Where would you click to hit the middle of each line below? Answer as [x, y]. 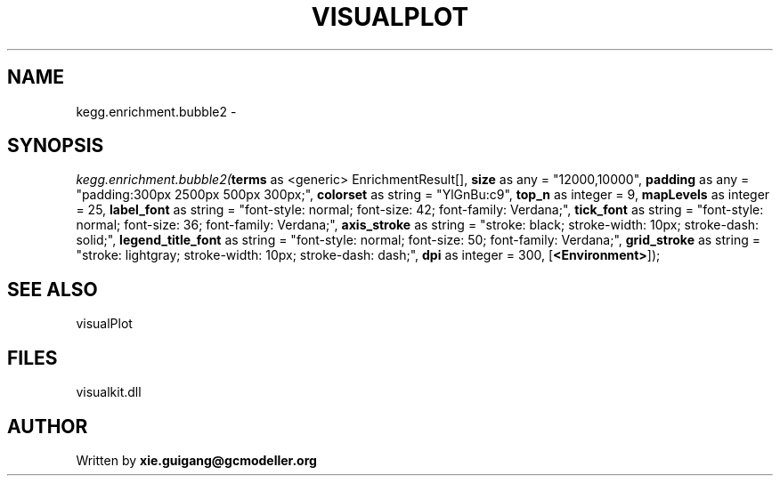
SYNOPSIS [56, 146]
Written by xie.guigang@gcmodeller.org [196, 460]
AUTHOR [48, 426]
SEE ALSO [53, 289]
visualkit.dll [109, 392]
